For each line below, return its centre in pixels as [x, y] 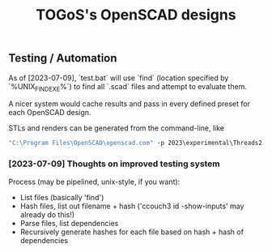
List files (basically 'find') [62, 197]
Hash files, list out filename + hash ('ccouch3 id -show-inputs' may [132, 206]
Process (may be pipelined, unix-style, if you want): [94, 182]
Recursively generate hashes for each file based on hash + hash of [132, 232]
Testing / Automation [63, 58]
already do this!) [47, 214]
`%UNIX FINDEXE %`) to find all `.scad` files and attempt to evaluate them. [127, 87]
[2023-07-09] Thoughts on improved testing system [114, 164]
